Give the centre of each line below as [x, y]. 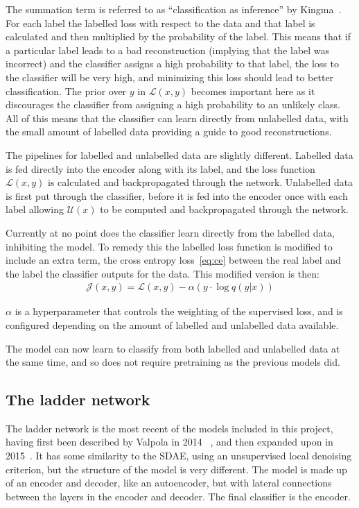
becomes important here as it [253, 91]
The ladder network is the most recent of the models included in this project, [169, 428]
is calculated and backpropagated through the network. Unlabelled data [201, 182]
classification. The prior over [66, 91]
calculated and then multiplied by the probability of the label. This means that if [178, 36]
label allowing [35, 209]
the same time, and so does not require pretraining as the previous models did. [173, 362]
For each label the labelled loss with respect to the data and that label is [160, 23]
